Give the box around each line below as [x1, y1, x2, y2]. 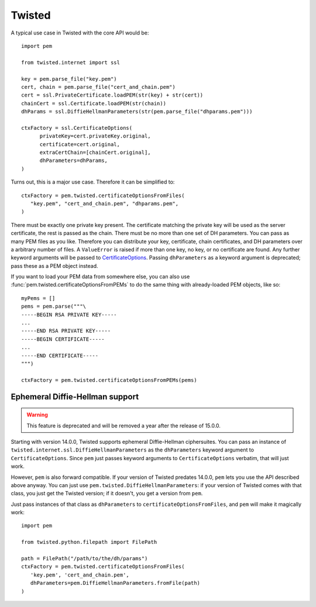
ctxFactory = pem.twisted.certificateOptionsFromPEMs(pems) [21, 377, 197, 383]
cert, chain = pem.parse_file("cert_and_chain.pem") [21, 84, 176, 90]
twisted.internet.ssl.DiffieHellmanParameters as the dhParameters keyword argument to [11, 446, 255, 453]
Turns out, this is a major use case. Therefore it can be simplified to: [11, 178, 175, 185]
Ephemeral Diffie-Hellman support [11, 392, 139, 402]
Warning [26, 411, 48, 418]
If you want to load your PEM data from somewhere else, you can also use [11, 273, 190, 280]
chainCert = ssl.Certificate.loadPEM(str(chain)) [21, 100, 167, 106]
